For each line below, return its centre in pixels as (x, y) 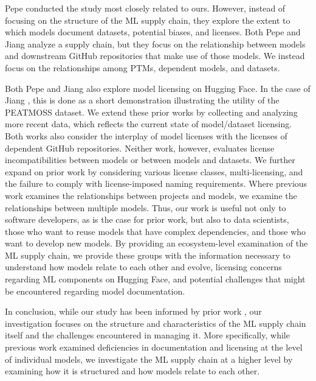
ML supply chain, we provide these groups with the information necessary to (148, 255)
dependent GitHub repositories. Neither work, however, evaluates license (140, 148)
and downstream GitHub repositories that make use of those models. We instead (155, 56)
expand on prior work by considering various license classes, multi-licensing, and (154, 171)
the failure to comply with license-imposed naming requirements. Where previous (156, 184)
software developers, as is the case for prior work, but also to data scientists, (147, 219)
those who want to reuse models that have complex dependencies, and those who (156, 231)
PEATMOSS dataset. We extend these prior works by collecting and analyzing (151, 112)
